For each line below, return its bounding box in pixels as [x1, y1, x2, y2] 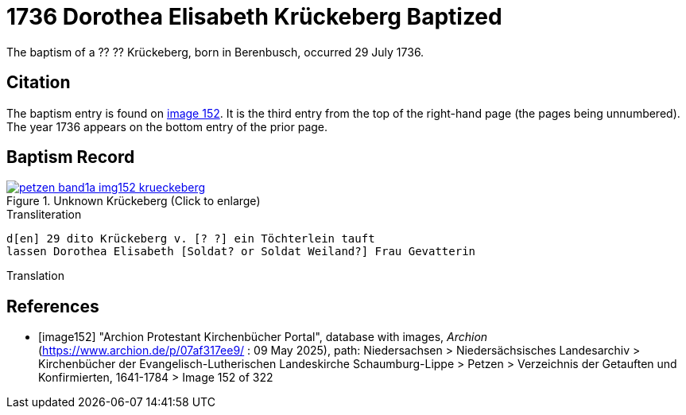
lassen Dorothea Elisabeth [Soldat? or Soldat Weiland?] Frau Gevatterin [6, 245, 476, 258]
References [6, 296, 99, 316]
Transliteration [6, 207, 82, 222]
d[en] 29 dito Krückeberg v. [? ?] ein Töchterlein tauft [6, 232, 375, 246]
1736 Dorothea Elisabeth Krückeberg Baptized [6, 3, 502, 30]
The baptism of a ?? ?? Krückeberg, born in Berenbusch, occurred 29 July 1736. [6, 45, 424, 59]
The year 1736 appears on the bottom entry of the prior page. [6, 119, 328, 134]
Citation [6, 72, 71, 93]
